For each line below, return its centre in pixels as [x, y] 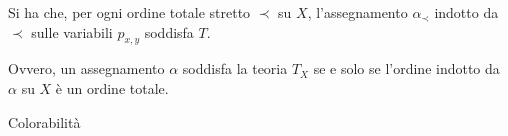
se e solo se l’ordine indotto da [406, 68]
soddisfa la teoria [235, 68]
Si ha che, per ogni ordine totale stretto [129, 12]
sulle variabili [72, 31]
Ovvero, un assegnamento [86, 68]
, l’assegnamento [357, 12]
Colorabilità [44, 121]
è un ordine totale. [112, 87]
